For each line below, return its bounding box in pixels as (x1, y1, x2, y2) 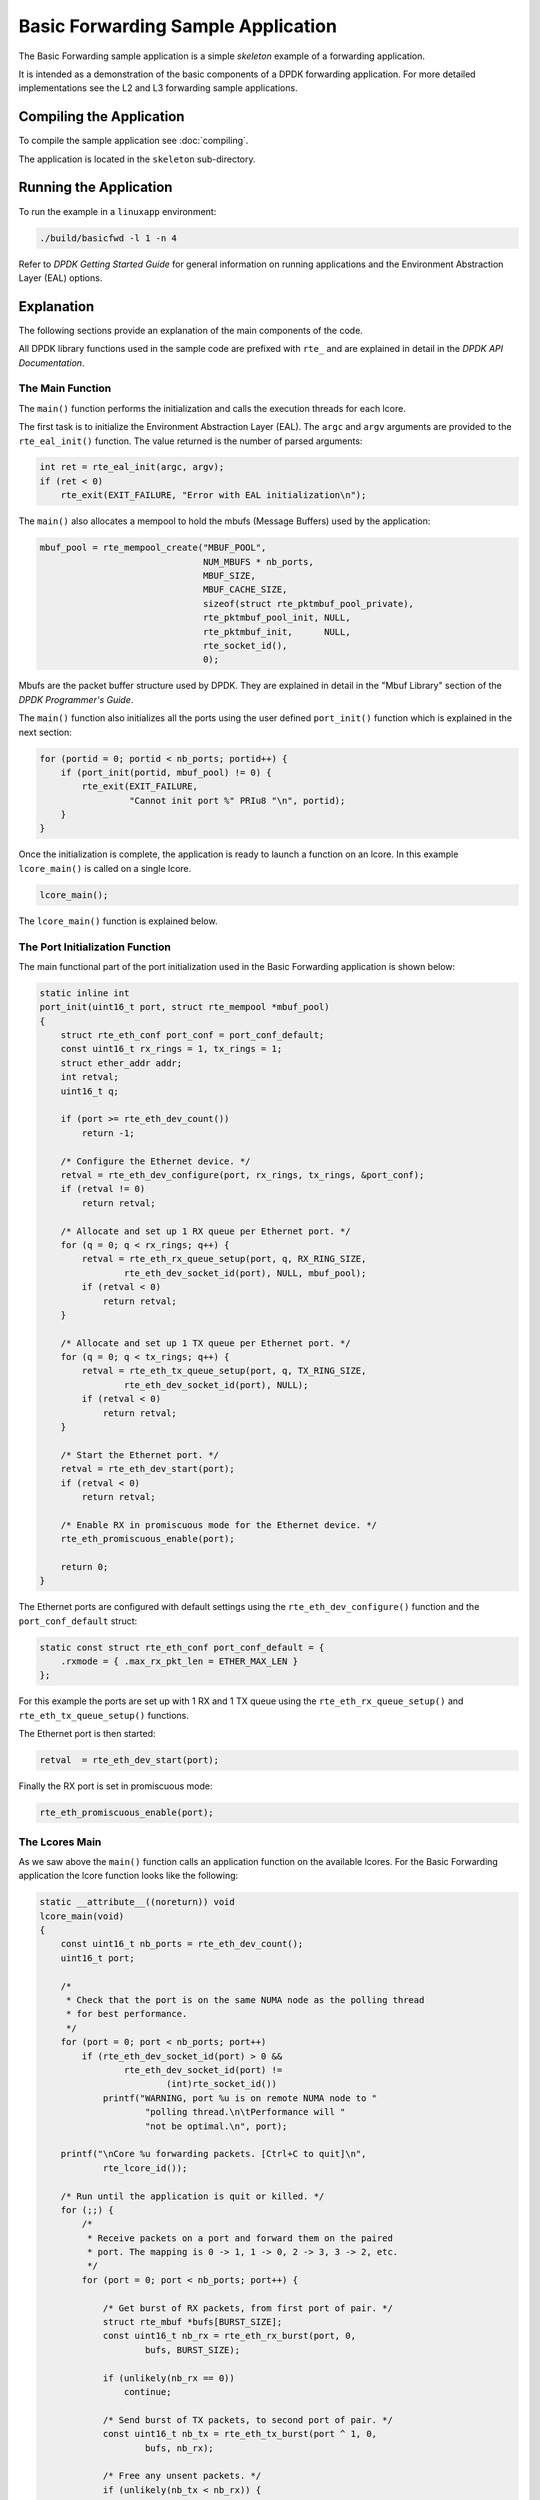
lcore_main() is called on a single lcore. (18, 862, 192, 874)
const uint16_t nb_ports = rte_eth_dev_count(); (60, 1938, 304, 1950)
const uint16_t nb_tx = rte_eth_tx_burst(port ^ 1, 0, (102, 2428, 378, 2440)
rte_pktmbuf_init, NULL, (202, 626, 351, 637)
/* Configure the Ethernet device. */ (60, 1155, 251, 1167)
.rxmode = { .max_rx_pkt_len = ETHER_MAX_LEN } (60, 1656, 299, 1667)
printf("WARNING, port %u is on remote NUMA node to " (102, 2092, 378, 2104)
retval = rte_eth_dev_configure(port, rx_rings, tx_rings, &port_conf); (60, 1170, 425, 1180)
